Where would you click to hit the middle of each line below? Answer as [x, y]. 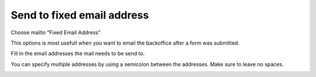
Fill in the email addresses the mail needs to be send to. [78, 54]
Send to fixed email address [80, 15]
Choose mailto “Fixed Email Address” [56, 32]
